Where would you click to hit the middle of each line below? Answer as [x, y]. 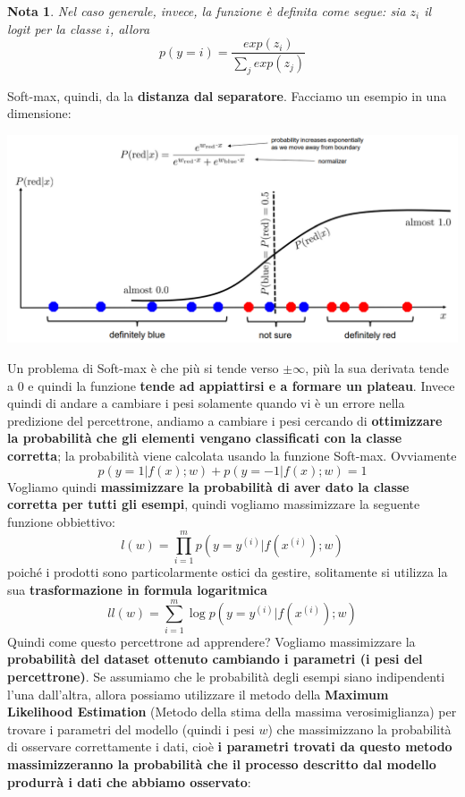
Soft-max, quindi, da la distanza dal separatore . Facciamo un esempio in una [227, 95]
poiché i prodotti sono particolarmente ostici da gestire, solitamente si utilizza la [228, 572]
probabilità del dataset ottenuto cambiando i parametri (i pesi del [215, 659]
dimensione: [39, 113]
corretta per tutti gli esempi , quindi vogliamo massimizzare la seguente [214, 504]
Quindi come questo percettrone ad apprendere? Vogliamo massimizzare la [211, 641]
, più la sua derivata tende [377, 367]
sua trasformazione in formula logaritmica [137, 590]
